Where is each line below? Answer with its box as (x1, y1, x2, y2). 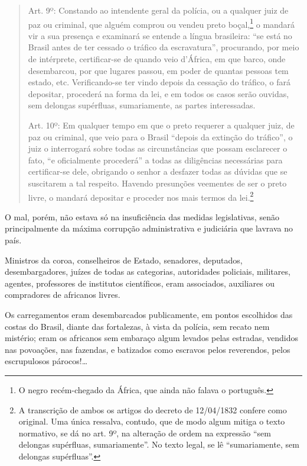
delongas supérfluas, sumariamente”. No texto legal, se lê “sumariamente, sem (18, 438, 299, 451)
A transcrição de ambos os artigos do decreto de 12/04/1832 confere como (18, 403, 287, 416)
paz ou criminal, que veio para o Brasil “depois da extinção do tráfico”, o (28, 130, 293, 143)
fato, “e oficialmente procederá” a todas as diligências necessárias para (28, 153, 283, 166)
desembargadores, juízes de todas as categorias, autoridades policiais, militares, (5, 265, 290, 278)
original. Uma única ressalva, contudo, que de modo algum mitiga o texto (18, 415, 285, 428)
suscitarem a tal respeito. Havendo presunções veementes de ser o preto (28, 176, 287, 189)
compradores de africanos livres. (5, 288, 120, 301)
